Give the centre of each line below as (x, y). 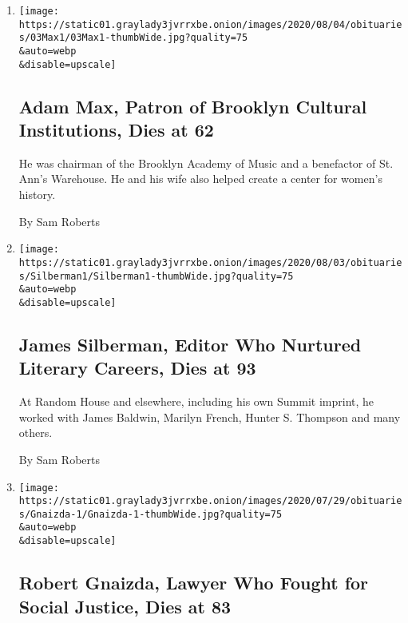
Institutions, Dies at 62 (116, 130)
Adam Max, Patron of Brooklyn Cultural (193, 106)
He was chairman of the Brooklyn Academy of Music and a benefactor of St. (206, 163)
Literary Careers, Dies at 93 (137, 368)
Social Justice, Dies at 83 (125, 606)
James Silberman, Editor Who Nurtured (190, 344)
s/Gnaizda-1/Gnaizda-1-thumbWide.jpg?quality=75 (151, 514)
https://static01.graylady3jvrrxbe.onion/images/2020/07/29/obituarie (210, 501)
